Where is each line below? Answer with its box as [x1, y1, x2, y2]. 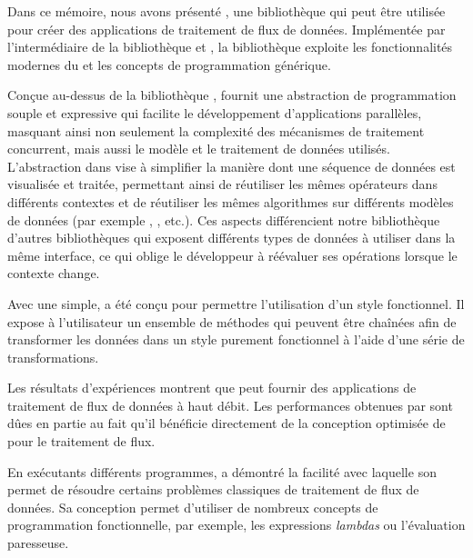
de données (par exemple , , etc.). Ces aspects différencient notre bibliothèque [7, 210, 440, 229]
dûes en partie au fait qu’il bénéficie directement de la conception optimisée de [7, 414, 446, 433]
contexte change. [7, 264, 100, 283]
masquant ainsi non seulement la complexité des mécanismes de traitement [7, 121, 425, 140]
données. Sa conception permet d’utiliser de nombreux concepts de [7, 497, 378, 516]
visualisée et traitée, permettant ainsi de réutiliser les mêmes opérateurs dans [7, 174, 438, 194]
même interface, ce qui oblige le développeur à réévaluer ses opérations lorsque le [7, 245, 458, 264]
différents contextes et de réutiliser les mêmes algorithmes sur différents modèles [7, 192, 454, 211]
